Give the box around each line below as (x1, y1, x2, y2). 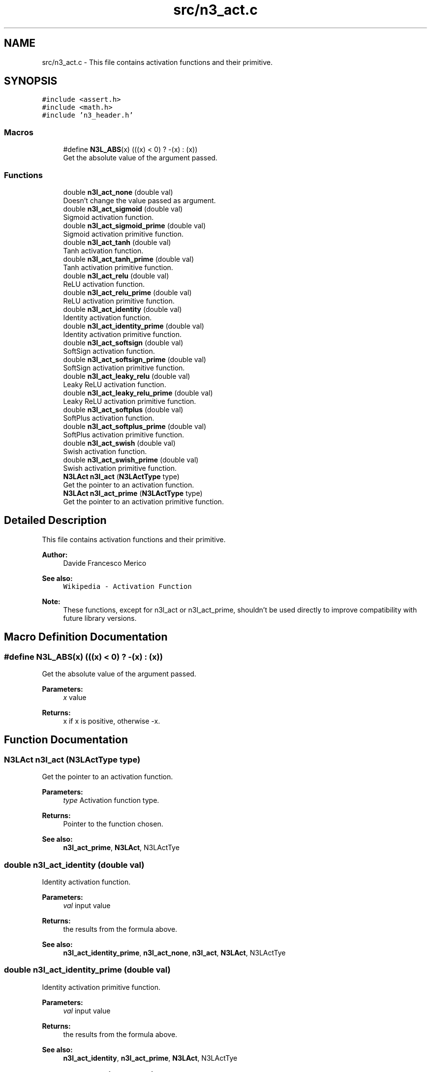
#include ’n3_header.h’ (42, 111, 133, 120)
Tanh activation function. (63, 246, 144, 255)
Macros (4, 127, 33, 137)
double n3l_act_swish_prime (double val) (63, 455, 199, 464)
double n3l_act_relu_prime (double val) (63, 288, 192, 297)
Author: (42, 550, 68, 559)
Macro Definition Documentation (4, 631, 168, 643)
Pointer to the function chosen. (63, 820, 163, 828)
